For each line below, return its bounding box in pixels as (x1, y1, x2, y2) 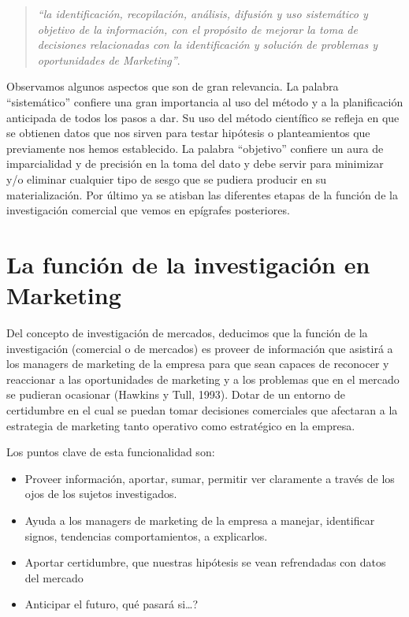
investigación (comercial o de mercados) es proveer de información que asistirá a (6, 340, 393, 356)
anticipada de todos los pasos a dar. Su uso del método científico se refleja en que (6, 109, 400, 125)
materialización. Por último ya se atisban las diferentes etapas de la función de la (6, 186, 398, 203)
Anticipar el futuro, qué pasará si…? (24, 596, 199, 612)
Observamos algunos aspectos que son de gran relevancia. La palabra (6, 78, 339, 95)
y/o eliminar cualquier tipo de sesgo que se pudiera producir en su (6, 170, 327, 187)
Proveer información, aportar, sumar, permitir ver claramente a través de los (24, 470, 395, 486)
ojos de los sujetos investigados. (24, 485, 177, 502)
